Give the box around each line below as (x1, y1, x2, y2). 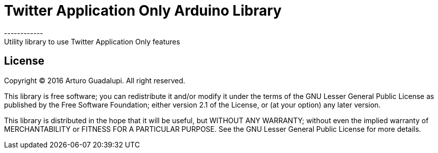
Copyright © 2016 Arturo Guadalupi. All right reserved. (4, 76, 185, 85)
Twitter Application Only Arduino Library (4, 2, 282, 19)
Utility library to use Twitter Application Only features (4, 37, 180, 46)
